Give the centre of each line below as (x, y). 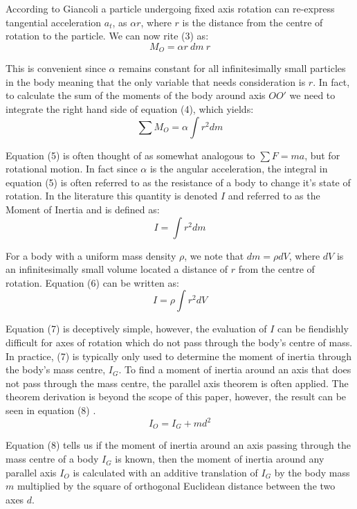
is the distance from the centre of (253, 22)
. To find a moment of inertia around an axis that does (235, 369)
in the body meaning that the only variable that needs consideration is (156, 81)
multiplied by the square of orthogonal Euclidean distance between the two (176, 486)
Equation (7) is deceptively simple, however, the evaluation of (136, 329)
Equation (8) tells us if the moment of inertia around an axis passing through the (178, 445)
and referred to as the (274, 196)
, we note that (214, 255)
